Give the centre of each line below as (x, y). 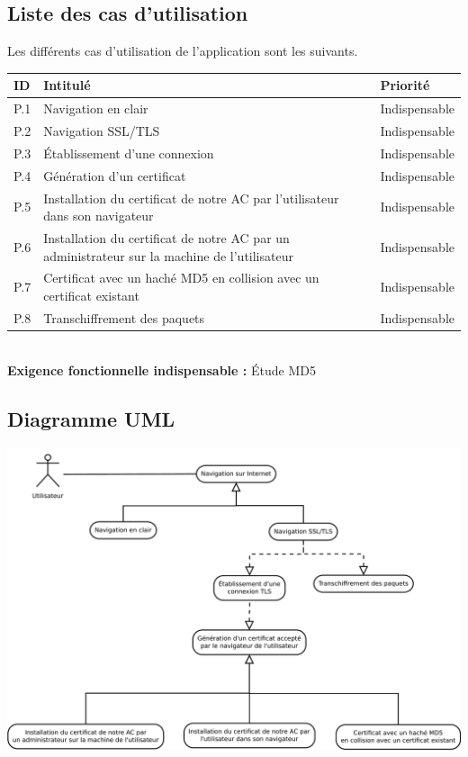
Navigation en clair (96, 108)
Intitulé (67, 85)
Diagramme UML (91, 418)
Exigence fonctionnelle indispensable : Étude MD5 (162, 369)
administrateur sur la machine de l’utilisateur (168, 255)
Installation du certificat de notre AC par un (166, 237)
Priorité (405, 85)
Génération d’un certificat (115, 175)
